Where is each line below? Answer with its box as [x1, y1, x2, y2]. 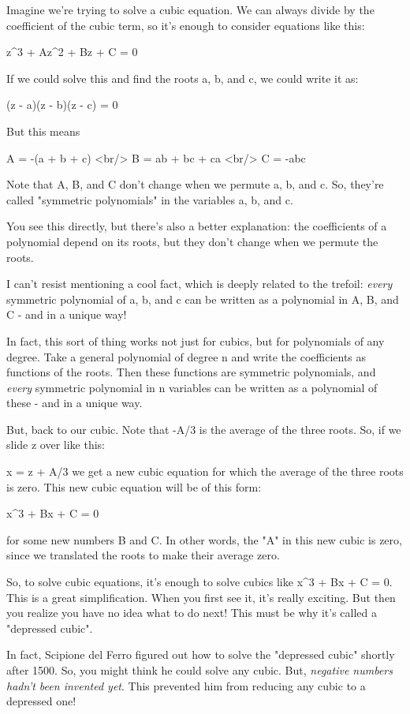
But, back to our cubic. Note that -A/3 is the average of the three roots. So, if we [6, 421, 401, 437]
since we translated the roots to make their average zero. [6, 547, 280, 563]
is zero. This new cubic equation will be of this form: [6, 478, 262, 495]
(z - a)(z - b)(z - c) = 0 [6, 96, 118, 113]
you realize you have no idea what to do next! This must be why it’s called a [6, 604, 378, 621]
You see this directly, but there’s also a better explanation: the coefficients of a [6, 218, 387, 234]
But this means [6, 122, 80, 139]
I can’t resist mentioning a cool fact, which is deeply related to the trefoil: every [6, 275, 393, 292]
